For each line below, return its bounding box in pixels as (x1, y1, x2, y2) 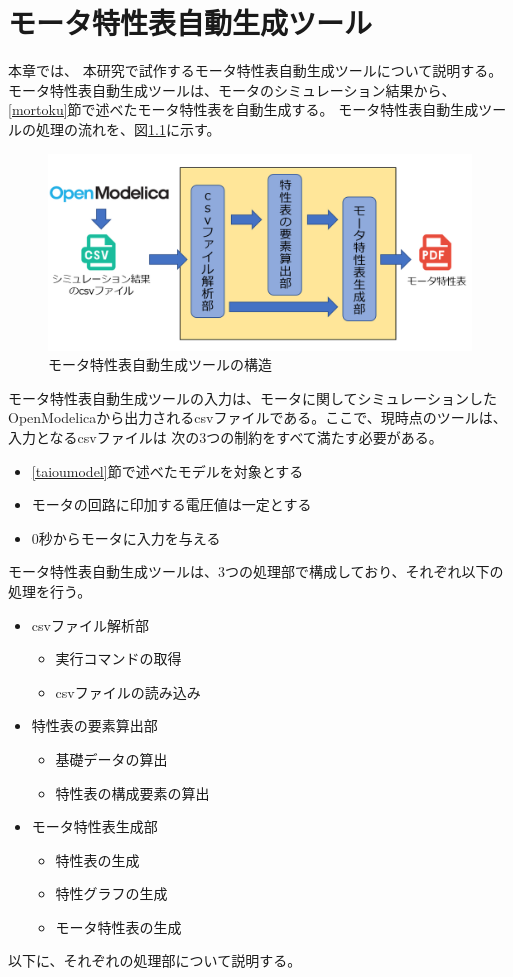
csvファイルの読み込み (55, 681, 201, 702)
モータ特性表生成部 (31, 816, 158, 837)
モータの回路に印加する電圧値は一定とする (31, 494, 312, 515)
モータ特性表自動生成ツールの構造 (48, 354, 272, 375)
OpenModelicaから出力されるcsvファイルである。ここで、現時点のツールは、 (8, 407, 507, 428)
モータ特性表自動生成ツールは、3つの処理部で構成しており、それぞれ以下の (8, 561, 504, 582)
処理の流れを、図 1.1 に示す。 (35, 118, 221, 139)
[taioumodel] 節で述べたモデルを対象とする (31, 460, 304, 481)
